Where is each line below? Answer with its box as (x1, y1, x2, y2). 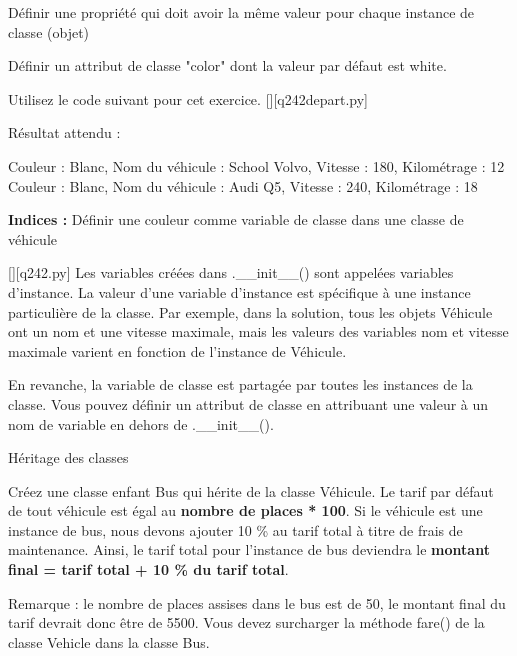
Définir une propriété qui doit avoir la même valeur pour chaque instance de (8, 2, 475, 22)
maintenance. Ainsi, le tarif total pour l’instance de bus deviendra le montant (8, 539, 490, 560)
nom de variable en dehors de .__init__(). (8, 413, 274, 434)
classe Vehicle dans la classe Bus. (8, 631, 210, 652)
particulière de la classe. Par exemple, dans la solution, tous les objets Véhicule (8, 301, 493, 322)
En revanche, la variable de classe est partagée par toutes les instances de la (8, 374, 473, 395)
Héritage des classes (8, 447, 129, 468)
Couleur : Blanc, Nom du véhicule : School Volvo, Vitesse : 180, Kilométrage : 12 (8, 155, 505, 176)
